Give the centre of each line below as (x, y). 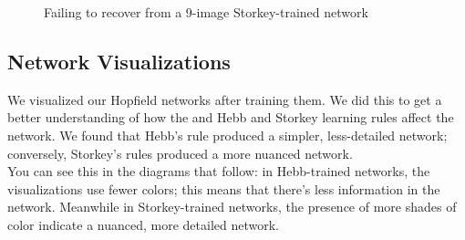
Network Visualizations (119, 61)
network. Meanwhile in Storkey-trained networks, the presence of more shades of (232, 207)
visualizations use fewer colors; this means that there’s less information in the (224, 188)
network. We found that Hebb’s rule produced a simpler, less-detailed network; (227, 135)
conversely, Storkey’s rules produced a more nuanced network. (180, 153)
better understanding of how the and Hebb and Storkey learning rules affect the (231, 117)
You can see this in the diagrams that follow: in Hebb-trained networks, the (219, 171)
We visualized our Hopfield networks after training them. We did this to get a (225, 99)
